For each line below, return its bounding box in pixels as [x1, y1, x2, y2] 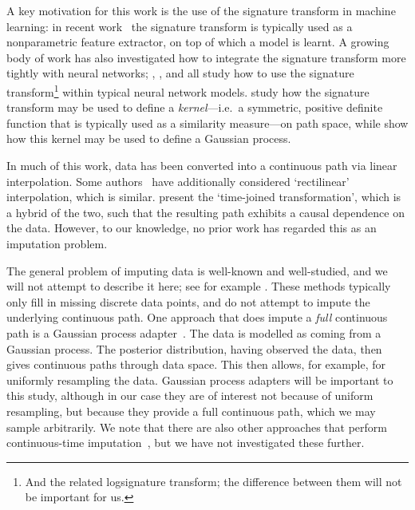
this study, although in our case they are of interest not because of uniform [6, 387, 373, 404]
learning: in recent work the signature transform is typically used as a [6, 18, 353, 34]
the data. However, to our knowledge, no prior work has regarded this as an [6, 219, 377, 236]
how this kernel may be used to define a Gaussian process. [6, 130, 291, 147]
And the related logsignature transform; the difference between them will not [25, 472, 402, 489]
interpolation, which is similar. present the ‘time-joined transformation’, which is [6, 188, 401, 205]
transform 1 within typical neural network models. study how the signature [6, 81, 370, 100]
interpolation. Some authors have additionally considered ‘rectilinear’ [6, 172, 350, 189]
